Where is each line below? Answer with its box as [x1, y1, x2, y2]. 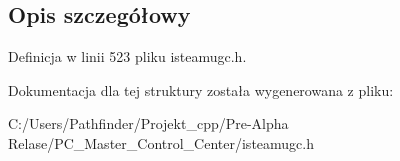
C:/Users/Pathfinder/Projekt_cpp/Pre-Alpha [8, 113, 289, 134]
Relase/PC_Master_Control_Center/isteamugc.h [8, 132, 314, 153]
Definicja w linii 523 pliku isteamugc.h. [8, 46, 247, 67]
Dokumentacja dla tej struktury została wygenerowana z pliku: [8, 79, 394, 100]
